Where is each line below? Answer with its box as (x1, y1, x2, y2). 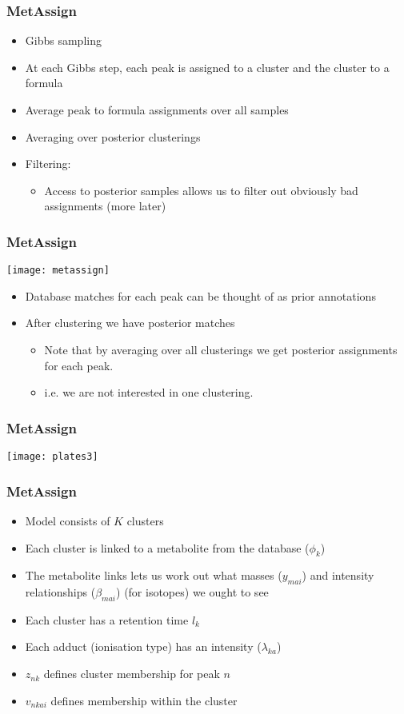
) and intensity (302, 567, 374, 584)
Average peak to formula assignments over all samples (25, 102, 289, 118)
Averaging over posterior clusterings (25, 128, 201, 145)
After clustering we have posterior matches (25, 314, 235, 331)
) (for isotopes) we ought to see (116, 584, 269, 600)
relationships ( (25, 584, 96, 600)
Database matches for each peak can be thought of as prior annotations (25, 287, 376, 304)
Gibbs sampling (25, 32, 102, 49)
